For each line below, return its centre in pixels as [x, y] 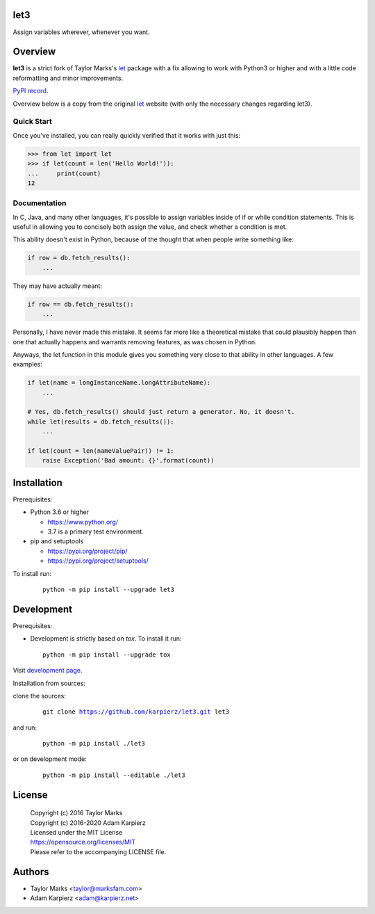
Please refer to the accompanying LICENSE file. [98, 851]
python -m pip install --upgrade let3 [109, 590]
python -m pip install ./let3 [94, 744]
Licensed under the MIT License [76, 833]
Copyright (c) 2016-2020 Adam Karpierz [88, 823]
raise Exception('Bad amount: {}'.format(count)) [128, 460]
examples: [28, 364]
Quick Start [32, 122]
